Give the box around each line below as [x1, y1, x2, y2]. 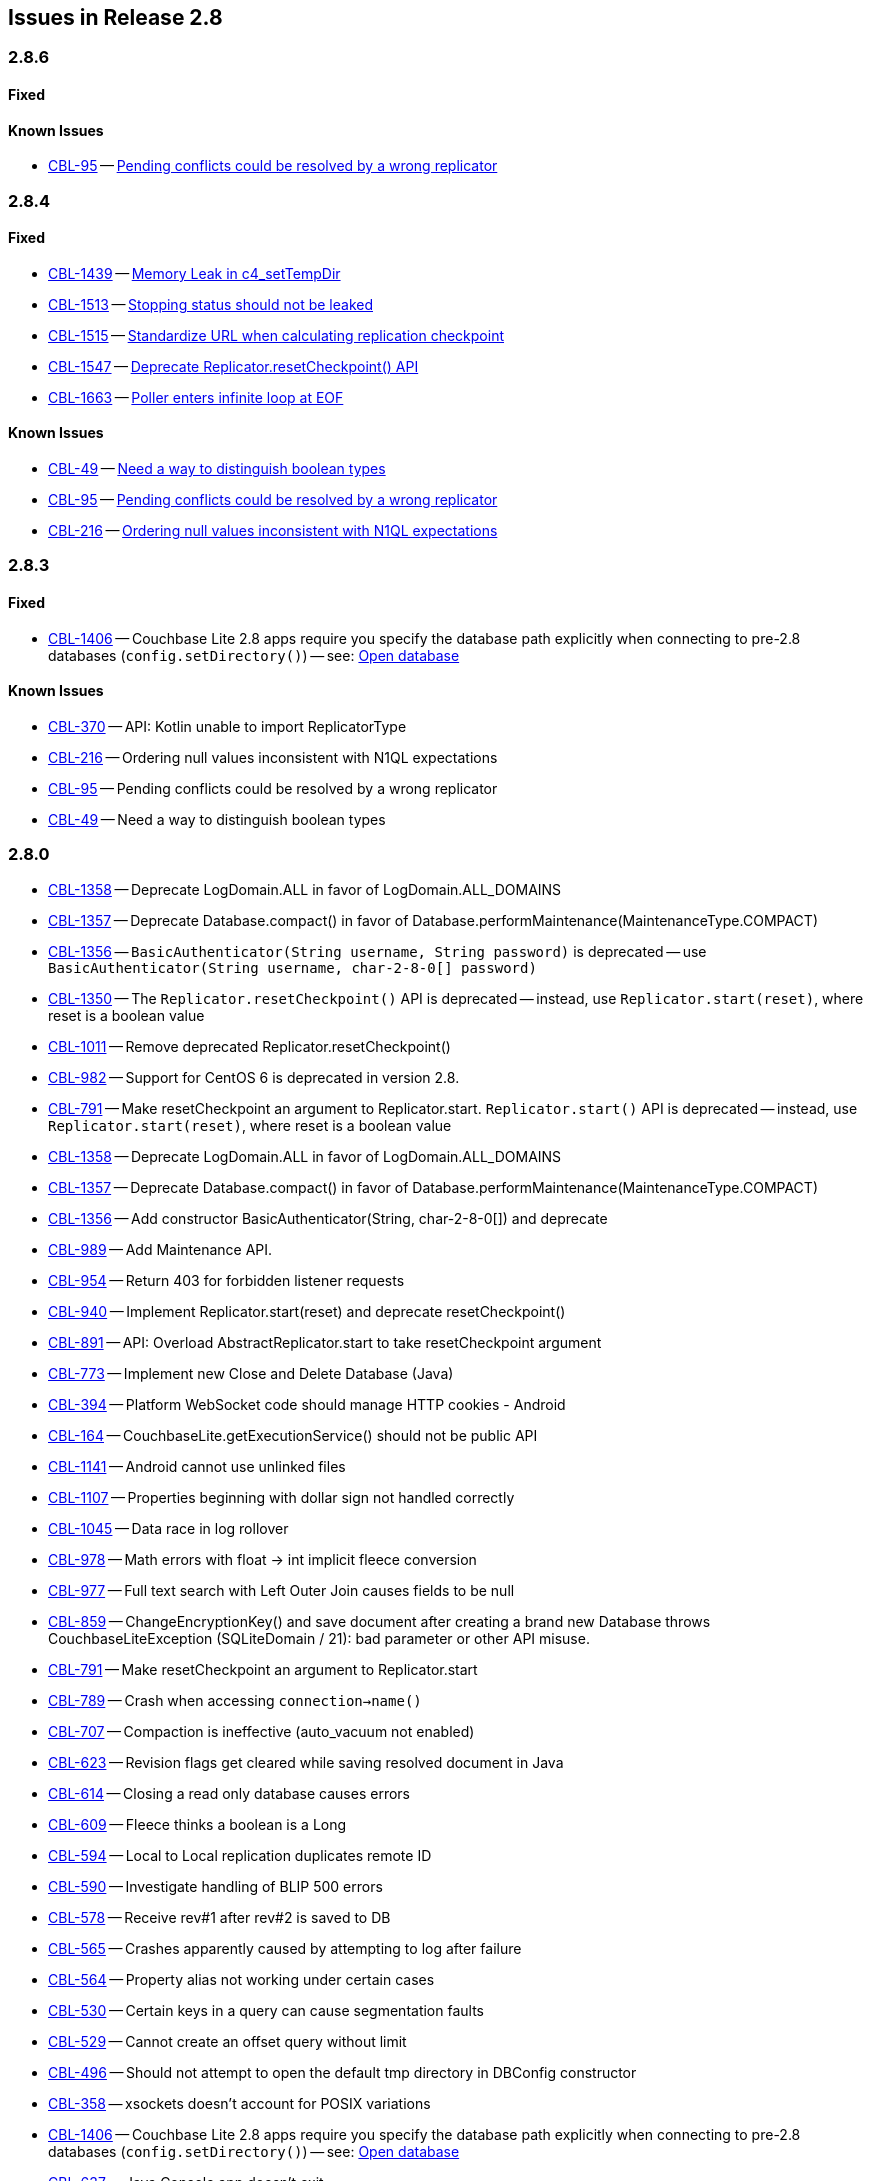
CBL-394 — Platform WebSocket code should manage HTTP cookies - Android [48, 1395, 566, 1413]
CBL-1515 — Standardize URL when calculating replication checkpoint [48, 326, 505, 344]
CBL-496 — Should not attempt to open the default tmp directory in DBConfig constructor [48, 2063, 637, 2081]
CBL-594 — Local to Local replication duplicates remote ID [48, 1846, 432, 1864]
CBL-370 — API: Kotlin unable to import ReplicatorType [48, 717, 407, 735]
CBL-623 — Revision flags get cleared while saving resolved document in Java [48, 1753, 564, 1771]
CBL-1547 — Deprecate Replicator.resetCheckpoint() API [48, 357, 419, 375]
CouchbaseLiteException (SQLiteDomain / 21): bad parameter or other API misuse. [48, 1629, 590, 1647]
